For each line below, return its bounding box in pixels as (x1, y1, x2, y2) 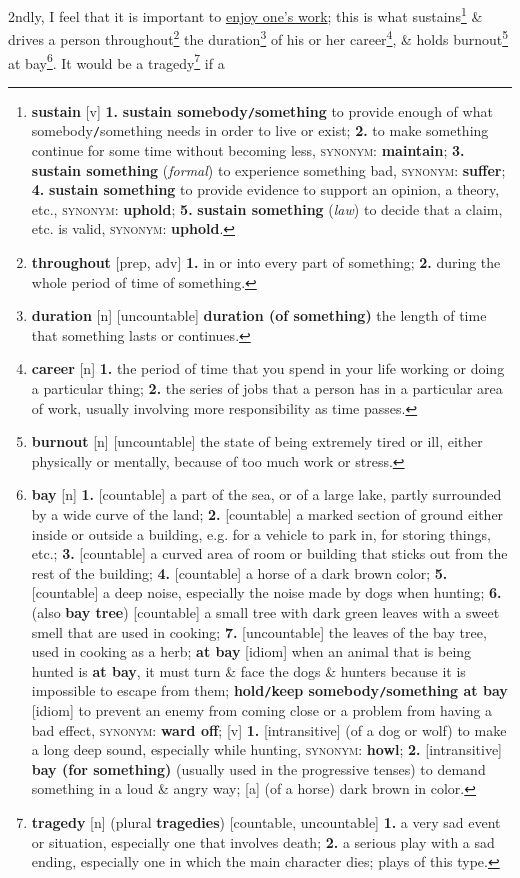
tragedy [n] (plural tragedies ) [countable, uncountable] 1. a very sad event (31, 811, 501, 832)
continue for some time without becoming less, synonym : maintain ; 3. (31, 140, 465, 161)
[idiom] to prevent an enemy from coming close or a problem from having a (31, 699, 493, 720)
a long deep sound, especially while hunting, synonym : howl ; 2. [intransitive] (31, 739, 502, 760)
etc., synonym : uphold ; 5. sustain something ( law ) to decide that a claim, (31, 198, 503, 219)
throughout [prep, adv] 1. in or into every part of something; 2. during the (31, 252, 501, 273)
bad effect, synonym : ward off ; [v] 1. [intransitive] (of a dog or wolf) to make (31, 719, 507, 740)
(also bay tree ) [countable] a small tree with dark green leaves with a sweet (31, 601, 500, 622)
